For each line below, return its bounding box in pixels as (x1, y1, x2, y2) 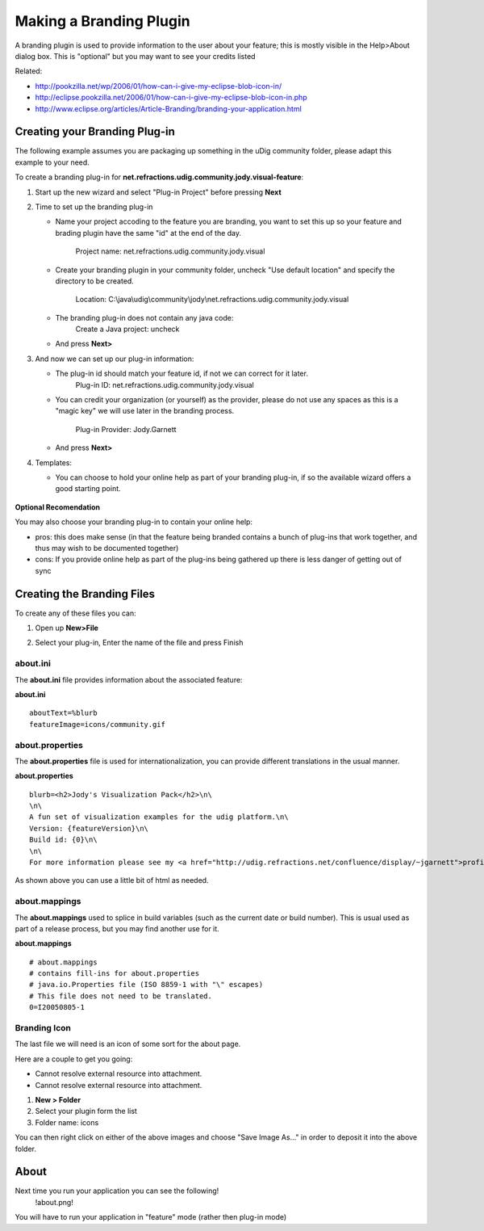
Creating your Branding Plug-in (15, 125, 175, 139)
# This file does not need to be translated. (29, 991, 213, 1001)
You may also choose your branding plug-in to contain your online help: (15, 517, 253, 527)
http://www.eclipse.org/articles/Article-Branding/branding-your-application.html (35, 103, 302, 113)
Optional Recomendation (15, 502, 101, 512)
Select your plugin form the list (35, 1107, 137, 1116)
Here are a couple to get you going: (15, 1054, 133, 1064)
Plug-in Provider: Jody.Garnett (75, 424, 177, 434)
